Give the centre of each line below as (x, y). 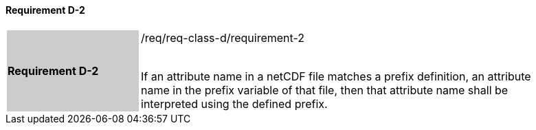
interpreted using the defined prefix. (234, 104)
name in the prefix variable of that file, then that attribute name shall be (325, 90)
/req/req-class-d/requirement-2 (223, 37)
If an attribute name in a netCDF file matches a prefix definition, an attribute (336, 76)
